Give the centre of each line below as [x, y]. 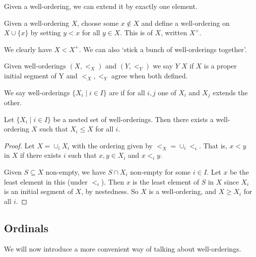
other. [13, 102]
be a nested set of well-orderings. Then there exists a [133, 119]
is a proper [220, 66]
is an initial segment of [39, 191]
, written [174, 32]
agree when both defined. [150, 75]
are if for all [127, 92]
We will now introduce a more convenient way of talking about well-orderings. [123, 248]
